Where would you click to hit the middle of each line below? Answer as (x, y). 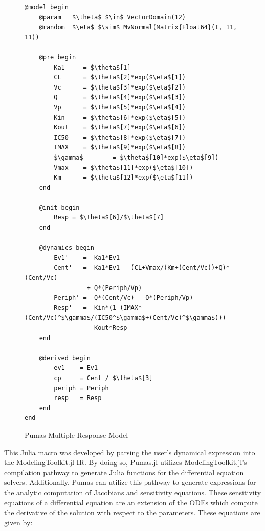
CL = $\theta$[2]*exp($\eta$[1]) (120, 78)
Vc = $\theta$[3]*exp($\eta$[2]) (120, 87)
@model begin (47, 7)
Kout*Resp (111, 328)
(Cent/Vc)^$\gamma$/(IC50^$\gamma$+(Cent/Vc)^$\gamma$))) (125, 318)
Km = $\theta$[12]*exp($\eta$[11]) (124, 178)
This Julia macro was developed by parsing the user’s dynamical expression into (130, 452)
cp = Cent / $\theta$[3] (103, 378)
